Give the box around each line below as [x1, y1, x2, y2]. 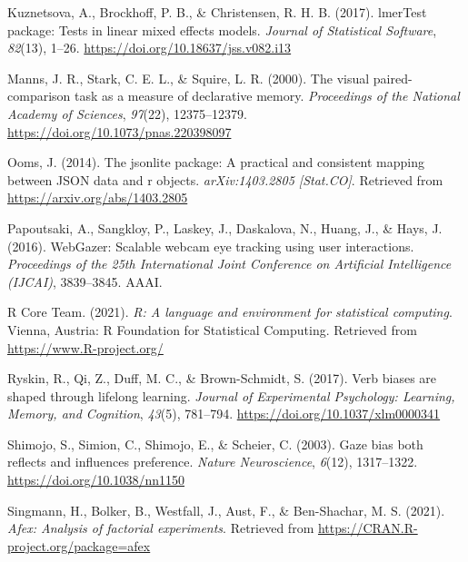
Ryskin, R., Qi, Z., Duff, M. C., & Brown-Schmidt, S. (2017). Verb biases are [7, 369, 437, 388]
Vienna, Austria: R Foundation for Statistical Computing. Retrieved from [7, 320, 417, 339]
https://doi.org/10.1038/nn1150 [7, 470, 184, 489]
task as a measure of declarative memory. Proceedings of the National [75, 86, 460, 105]
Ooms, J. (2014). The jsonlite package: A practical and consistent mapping [7, 153, 425, 172]
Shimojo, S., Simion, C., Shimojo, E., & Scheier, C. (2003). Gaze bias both [7, 434, 423, 453]
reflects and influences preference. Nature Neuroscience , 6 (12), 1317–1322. [7, 452, 418, 471]
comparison [7, 86, 71, 105]
